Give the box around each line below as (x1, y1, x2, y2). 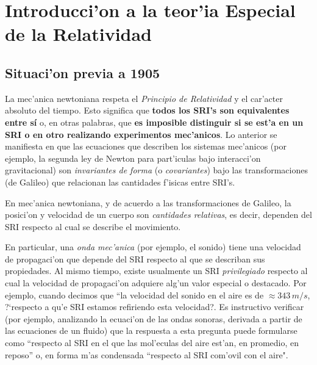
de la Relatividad (5, 21, 152, 46)
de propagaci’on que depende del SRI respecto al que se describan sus (5, 252, 265, 265)
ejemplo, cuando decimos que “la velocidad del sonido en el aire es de (5, 288, 264, 301)
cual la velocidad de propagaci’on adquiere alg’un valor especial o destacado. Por (5, 276, 307, 289)
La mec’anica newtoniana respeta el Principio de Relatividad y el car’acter (5, 92, 283, 104)
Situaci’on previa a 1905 (5, 63, 160, 82)
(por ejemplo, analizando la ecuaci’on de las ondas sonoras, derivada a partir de (5, 312, 302, 325)
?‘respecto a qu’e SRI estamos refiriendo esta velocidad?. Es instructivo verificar (5, 300, 304, 313)
